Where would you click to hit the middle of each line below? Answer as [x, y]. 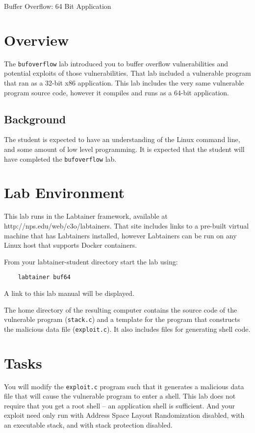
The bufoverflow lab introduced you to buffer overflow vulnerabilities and [116, 63]
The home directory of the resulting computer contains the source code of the [121, 309]
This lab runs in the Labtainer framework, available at [86, 216]
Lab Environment [64, 192]
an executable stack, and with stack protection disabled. [88, 425]
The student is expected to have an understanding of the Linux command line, [122, 139]
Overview [37, 40]
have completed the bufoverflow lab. [60, 159]
